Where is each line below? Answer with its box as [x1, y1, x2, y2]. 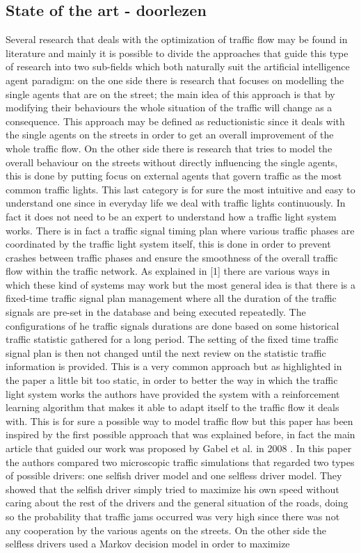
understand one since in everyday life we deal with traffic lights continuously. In [6, 195, 346, 210]
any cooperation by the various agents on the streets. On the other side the [6, 522, 326, 537]
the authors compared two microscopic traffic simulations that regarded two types [6, 454, 355, 469]
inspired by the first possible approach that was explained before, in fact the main [6, 427, 355, 442]
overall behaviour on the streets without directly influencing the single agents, [6, 154, 338, 169]
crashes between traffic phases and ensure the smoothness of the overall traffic [6, 250, 338, 264]
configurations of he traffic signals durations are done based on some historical [6, 318, 339, 332]
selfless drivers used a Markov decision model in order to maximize [6, 536, 290, 551]
